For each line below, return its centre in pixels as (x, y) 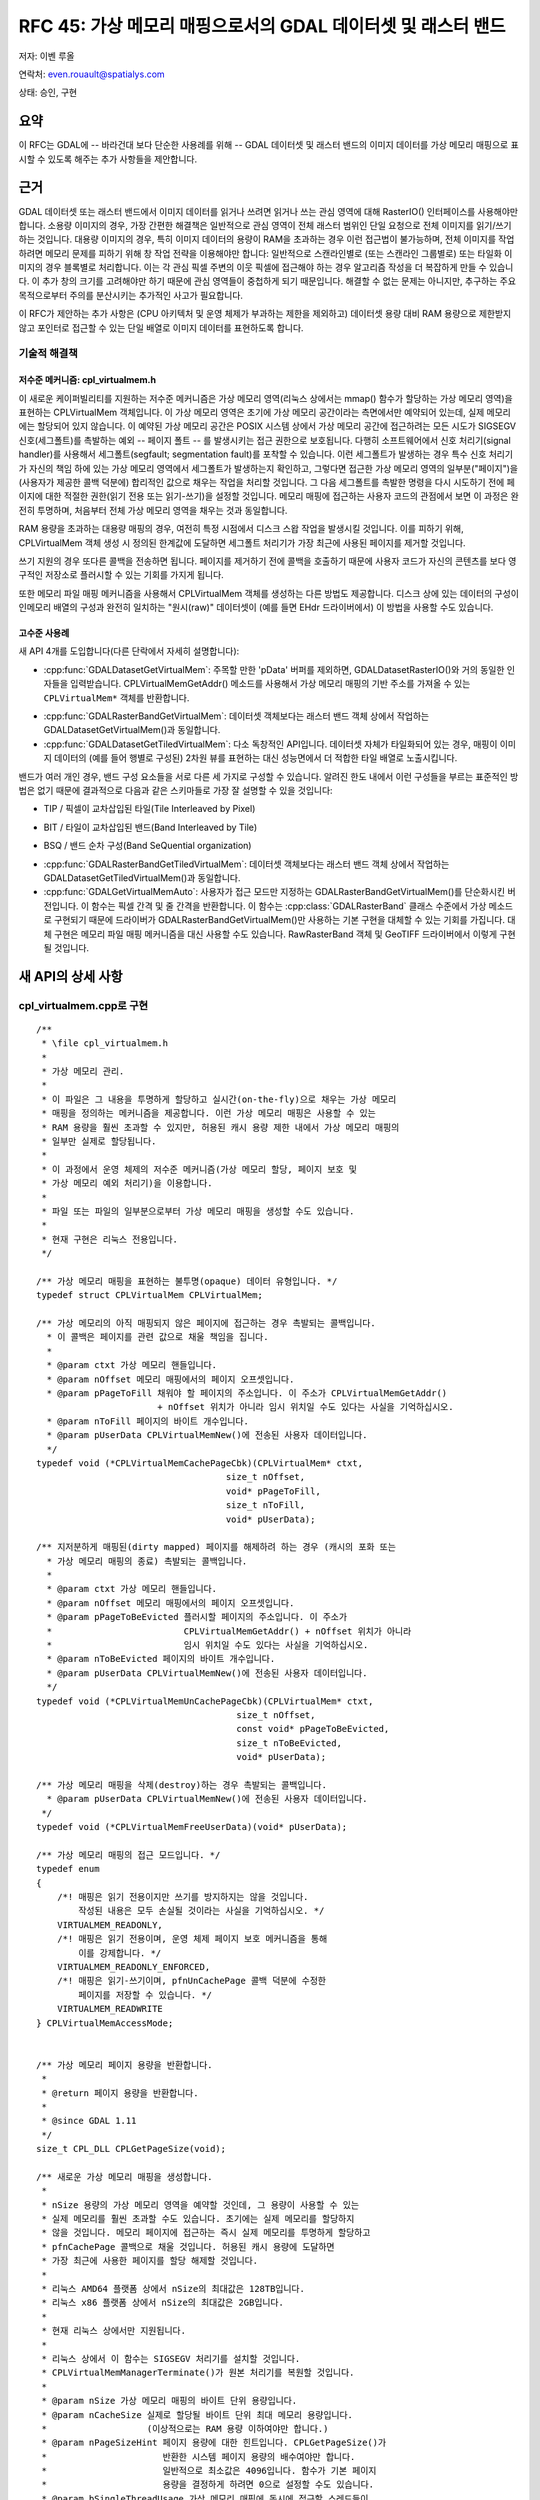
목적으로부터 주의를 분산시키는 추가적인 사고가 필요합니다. (131, 295)
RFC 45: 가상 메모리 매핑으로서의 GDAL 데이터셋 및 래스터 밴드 (262, 26)
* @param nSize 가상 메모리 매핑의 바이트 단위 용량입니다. (169, 2401)
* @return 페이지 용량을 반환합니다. (120, 2093)
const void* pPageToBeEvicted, (313, 1729)
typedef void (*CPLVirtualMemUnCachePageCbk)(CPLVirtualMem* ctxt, (205, 1701)
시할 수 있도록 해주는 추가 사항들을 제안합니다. (108, 159)
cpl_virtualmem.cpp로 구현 (83, 1005)
